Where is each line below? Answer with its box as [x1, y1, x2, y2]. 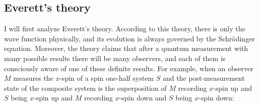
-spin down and [119, 92, 167, 103]
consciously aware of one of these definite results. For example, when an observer [4, 63, 253, 73]
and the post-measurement [162, 73, 245, 83]
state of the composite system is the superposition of [4, 82, 167, 93]
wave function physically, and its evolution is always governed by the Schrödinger [4, 33, 255, 43]
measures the [13, 73, 53, 83]
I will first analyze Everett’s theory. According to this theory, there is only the [4, 23, 245, 34]
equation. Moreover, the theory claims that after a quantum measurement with [4, 43, 248, 54]
